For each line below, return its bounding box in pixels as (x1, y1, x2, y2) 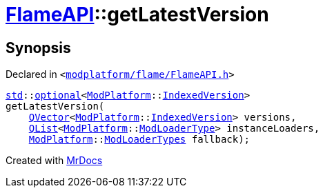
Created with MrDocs (6, 154, 103, 167)
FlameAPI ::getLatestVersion (6, 3, 269, 26)
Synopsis (6, 39, 71, 57)
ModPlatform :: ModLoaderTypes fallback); (28, 134, 251, 145)
